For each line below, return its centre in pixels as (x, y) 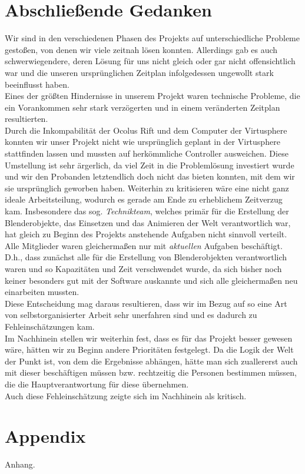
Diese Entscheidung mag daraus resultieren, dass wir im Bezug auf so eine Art (146, 303)
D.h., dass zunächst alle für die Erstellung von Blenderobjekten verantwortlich (146, 257)
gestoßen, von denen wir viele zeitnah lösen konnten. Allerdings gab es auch (141, 49)
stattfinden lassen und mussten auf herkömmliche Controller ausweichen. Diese (147, 153)
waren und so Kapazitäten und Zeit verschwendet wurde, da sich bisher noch (143, 269)
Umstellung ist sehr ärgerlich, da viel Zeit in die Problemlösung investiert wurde (150, 165)
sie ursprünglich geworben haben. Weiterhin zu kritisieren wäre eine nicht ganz (147, 188)
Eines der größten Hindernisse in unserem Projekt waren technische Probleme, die (152, 96)
